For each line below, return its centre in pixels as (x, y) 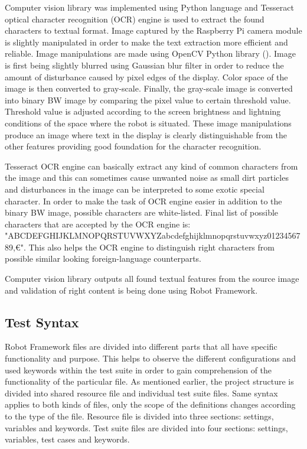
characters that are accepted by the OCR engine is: (98, 224)
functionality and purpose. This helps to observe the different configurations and (150, 358)
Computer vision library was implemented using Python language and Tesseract (149, 7)
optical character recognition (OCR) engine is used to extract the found (135, 19)
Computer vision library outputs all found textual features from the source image (152, 279)
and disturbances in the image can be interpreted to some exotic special (135, 189)
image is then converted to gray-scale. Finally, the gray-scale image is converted (149, 88)
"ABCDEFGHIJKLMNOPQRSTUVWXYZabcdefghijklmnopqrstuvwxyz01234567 (153, 235)
